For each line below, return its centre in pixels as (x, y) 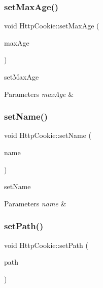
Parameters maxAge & (39, 94)
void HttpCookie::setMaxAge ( (52, 26)
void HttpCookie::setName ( (48, 135)
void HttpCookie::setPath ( (46, 245)
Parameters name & (35, 203)
